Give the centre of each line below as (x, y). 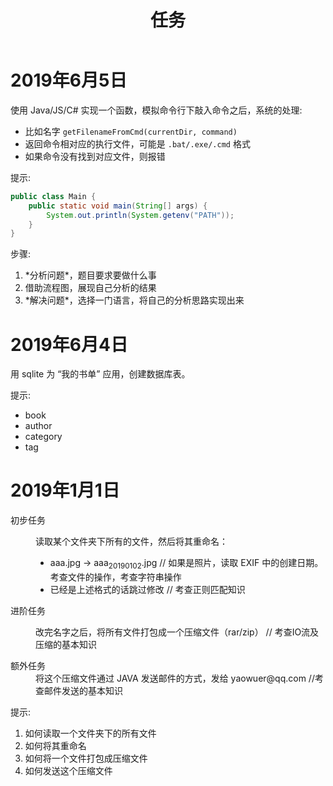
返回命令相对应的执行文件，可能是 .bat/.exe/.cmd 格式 (137, 143)
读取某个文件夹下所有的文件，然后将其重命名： (131, 542)
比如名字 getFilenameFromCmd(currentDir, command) (131, 131)
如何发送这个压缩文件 (68, 770)
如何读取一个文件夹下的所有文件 (90, 733)
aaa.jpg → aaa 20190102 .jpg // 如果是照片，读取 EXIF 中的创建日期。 (186, 564)
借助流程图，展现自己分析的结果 (90, 288)
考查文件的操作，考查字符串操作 (115, 577)
